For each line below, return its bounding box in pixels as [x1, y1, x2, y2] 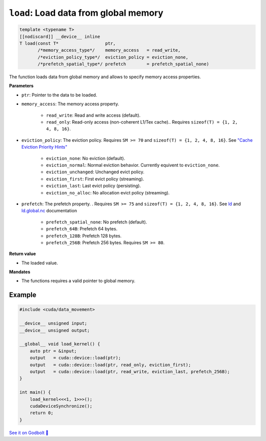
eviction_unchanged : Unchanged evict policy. [46, 169, 145, 175]
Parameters [9, 83, 34, 89]
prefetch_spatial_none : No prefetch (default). [46, 219, 147, 225]
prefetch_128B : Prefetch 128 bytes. [46, 233, 122, 239]
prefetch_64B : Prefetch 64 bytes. [46, 226, 118, 232]
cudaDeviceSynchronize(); [30, 403, 93, 409]
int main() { [19, 389, 51, 395]
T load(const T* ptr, [19, 40, 116, 46]
